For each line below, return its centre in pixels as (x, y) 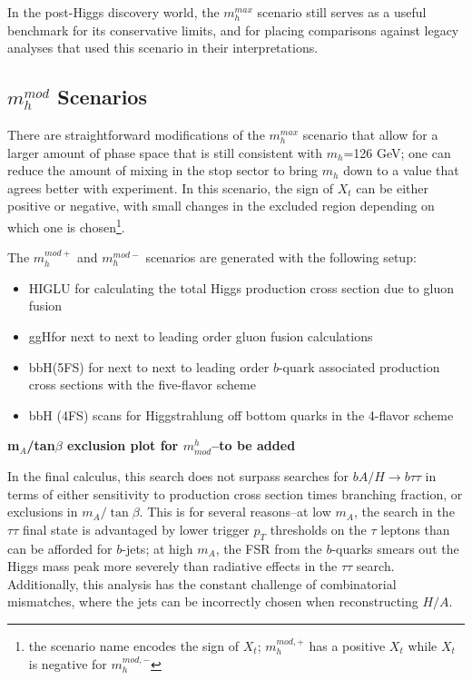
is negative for (68, 663)
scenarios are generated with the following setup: (281, 257)
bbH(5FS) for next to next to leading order (149, 366)
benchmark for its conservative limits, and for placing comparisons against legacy (233, 30)
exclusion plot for (123, 445)
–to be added (254, 445)
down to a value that (401, 170)
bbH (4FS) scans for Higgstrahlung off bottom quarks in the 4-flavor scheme (241, 414)
